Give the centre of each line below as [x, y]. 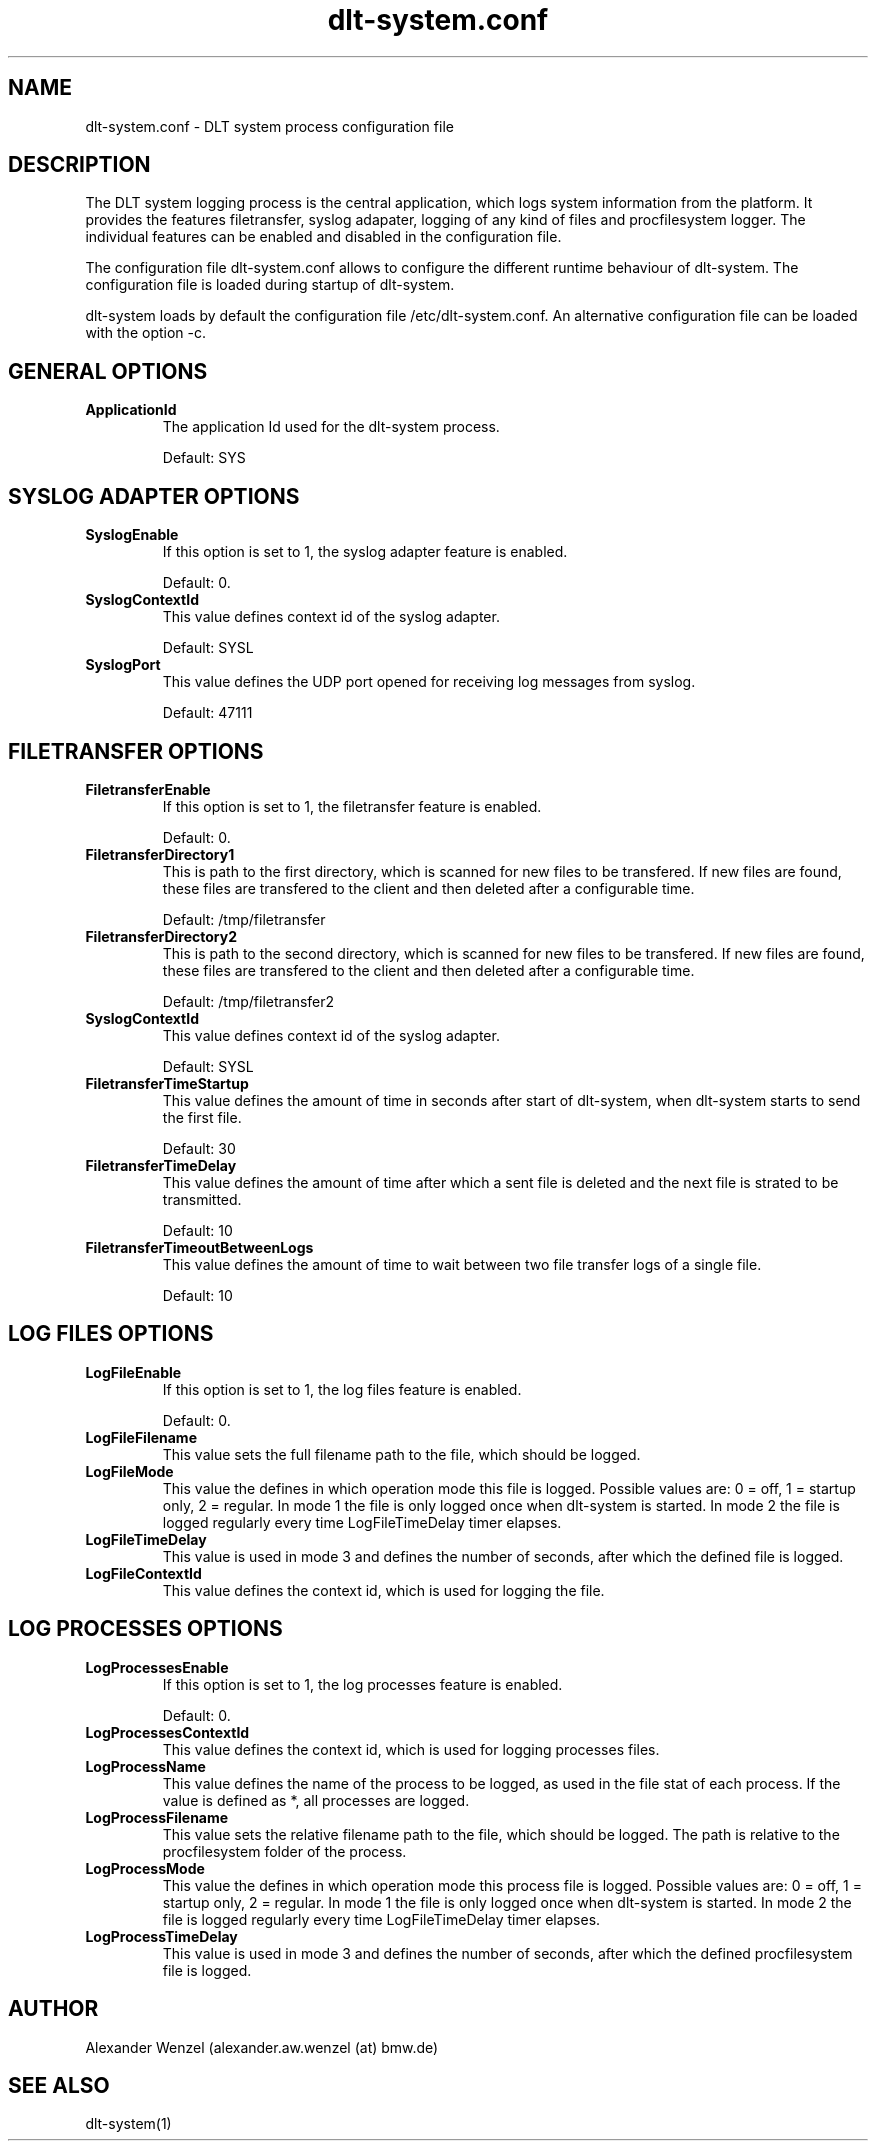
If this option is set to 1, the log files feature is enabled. [342, 1389]
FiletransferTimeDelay [161, 1165]
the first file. [202, 1117]
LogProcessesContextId [167, 1732]
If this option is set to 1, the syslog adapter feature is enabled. [365, 552]
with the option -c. [146, 333]
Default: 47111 [207, 713]
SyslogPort [123, 665]
